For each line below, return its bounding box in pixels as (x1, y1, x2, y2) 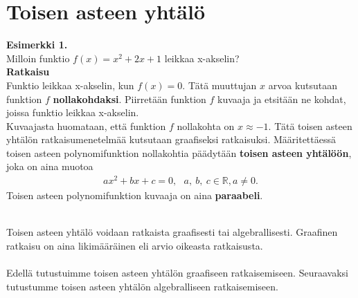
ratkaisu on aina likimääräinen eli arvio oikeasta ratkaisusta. (6, 238, 263, 252)
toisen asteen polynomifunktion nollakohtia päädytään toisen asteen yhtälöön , (6, 145, 352, 160)
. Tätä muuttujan (182, 77, 257, 92)
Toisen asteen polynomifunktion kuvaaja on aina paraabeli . (6, 188, 263, 203)
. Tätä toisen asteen (268, 118, 352, 133)
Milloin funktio (6, 50, 70, 65)
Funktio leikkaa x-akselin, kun (6, 77, 134, 92)
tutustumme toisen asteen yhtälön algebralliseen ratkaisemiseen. (6, 279, 278, 293)
